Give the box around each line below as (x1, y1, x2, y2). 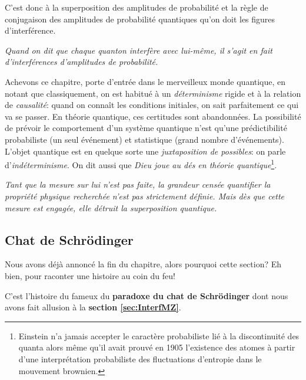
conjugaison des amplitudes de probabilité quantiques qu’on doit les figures (5, 12, 275, 25)
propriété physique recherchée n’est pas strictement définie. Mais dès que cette (5, 189, 285, 202)
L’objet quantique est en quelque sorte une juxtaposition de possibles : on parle (5, 145, 286, 157)
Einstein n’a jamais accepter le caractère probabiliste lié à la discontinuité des (18, 329, 300, 342)
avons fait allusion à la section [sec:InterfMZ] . (5, 301, 181, 313)
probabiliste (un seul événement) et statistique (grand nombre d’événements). (5, 133, 284, 145)
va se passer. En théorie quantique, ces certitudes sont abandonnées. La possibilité (5, 110, 301, 122)
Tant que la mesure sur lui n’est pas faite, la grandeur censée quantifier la (5, 178, 271, 191)
